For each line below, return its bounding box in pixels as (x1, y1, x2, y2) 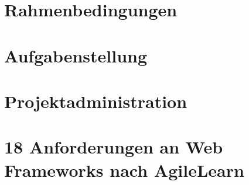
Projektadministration (4, 89, 187, 113)
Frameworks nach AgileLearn (4, 158, 244, 181)
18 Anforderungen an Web (4, 135, 223, 159)
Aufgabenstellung (4, 43, 148, 67)
